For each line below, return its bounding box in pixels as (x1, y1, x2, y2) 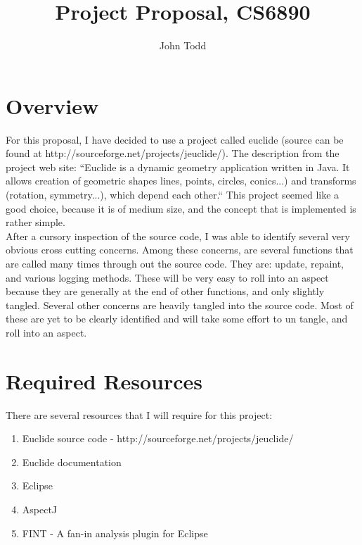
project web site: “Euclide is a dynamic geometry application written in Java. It (6, 159, 350, 174)
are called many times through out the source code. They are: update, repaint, (6, 256, 344, 270)
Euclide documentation (22, 454, 122, 469)
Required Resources (6, 366, 203, 395)
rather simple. (6, 215, 65, 230)
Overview (6, 91, 99, 120)
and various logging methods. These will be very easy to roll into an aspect (6, 270, 329, 284)
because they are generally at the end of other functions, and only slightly (6, 284, 325, 299)
